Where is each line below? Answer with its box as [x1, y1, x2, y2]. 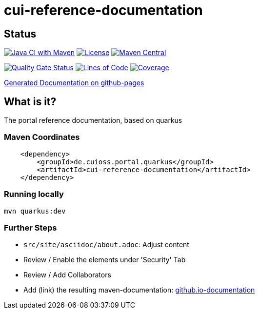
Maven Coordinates [4, 132, 80, 142]
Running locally [4, 189, 64, 199]
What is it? [4, 95, 57, 108]
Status [4, 27, 37, 40]
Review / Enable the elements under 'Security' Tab [23, 255, 186, 264]
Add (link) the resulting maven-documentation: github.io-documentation [23, 286, 255, 294]
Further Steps [4, 222, 57, 233]
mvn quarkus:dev [4, 207, 66, 215]
